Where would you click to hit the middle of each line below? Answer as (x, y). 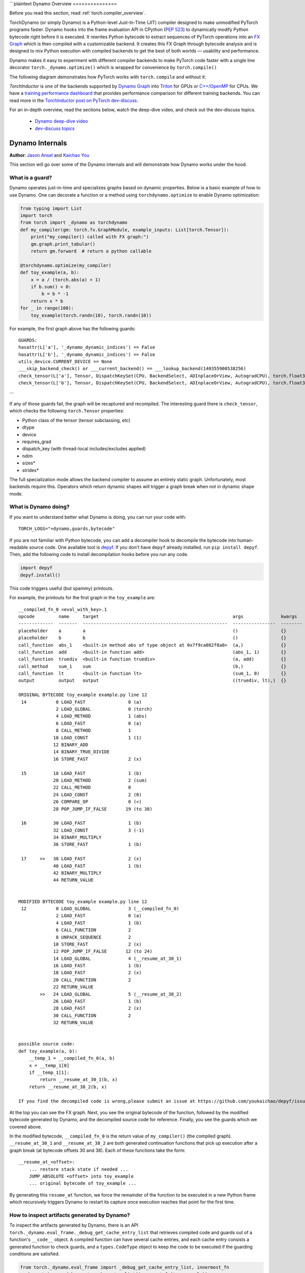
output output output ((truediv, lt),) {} (152, 681)
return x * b (47, 301)
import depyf (36, 568)
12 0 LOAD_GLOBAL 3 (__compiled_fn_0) (100, 908)
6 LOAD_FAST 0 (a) (99, 723)
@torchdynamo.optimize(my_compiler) (66, 265)
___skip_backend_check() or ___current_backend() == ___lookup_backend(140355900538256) (132, 369)
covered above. (26, 1127)
